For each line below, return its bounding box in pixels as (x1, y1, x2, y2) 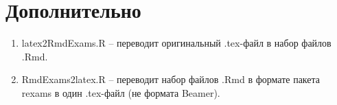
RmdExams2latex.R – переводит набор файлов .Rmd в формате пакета (21, 72, 321, 86)
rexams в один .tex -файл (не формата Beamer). (21, 85, 220, 100)
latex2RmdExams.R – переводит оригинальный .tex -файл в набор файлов (21, 36, 332, 50)
